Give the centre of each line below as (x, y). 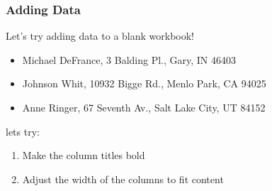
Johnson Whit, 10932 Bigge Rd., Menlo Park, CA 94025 (144, 83)
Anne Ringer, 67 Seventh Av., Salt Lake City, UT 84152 (144, 107)
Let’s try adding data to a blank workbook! (100, 36)
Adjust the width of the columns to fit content (123, 179)
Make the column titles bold (84, 155)
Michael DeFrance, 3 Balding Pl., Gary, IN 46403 (129, 59)
